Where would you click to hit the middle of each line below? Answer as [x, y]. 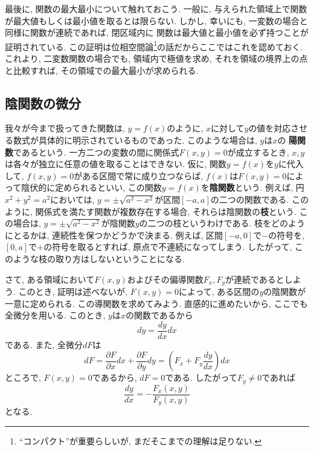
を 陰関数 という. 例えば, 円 [252, 187]
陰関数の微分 [43, 103]
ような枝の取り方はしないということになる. [99, 258]
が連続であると [255, 279]
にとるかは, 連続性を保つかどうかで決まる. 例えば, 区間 [114, 235]
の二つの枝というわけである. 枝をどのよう [222, 223]
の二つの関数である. [250, 199]
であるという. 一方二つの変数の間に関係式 [96, 152]
